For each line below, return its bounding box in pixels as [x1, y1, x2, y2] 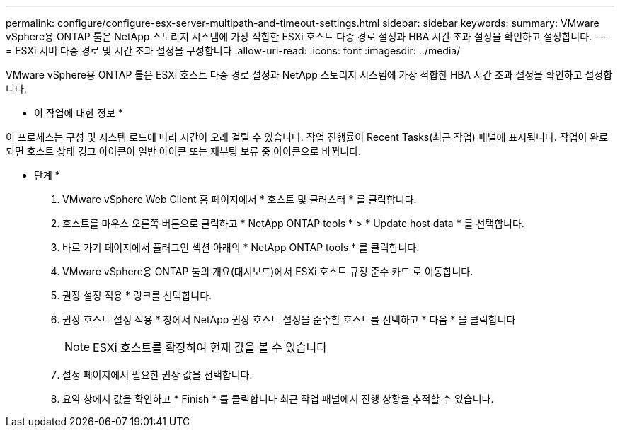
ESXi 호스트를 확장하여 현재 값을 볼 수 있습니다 [93, 340, 328, 354]
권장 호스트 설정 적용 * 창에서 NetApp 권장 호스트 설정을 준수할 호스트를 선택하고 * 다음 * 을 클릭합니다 [62, 313, 516, 325]
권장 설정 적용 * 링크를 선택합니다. [62, 289, 212, 301]
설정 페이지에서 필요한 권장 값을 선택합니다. [62, 369, 253, 381]
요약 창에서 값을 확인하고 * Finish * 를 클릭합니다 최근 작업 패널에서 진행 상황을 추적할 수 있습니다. [62, 393, 494, 405]
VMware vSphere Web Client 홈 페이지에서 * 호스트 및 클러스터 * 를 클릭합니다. [62, 193, 417, 205]
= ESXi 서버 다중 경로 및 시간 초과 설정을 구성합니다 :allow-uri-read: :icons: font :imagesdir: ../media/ [6, 45, 461, 57]
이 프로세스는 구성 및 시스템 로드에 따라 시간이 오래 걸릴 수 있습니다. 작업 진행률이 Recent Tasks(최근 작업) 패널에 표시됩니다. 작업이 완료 [6, 131, 609, 143]
